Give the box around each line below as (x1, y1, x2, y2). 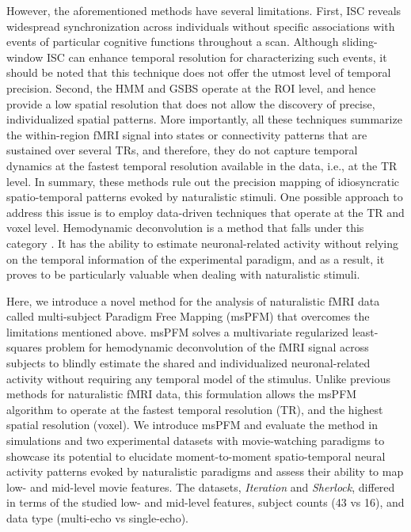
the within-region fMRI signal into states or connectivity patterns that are (6, 126, 367, 142)
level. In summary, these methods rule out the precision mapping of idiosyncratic (6, 173, 399, 189)
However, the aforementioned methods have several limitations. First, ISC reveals (6, 2, 401, 18)
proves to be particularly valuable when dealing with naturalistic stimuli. (6, 266, 360, 283)
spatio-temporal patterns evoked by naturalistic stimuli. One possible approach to (6, 188, 403, 205)
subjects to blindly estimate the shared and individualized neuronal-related (6, 355, 371, 371)
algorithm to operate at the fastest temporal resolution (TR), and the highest (6, 401, 383, 417)
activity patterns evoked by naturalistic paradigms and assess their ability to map (6, 463, 404, 480)
